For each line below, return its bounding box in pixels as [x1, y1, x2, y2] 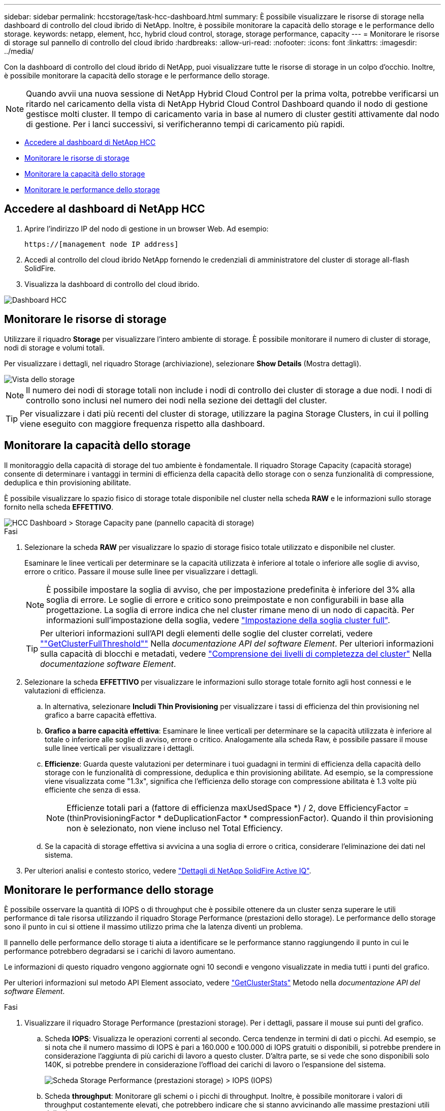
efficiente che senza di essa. [45, 785, 141, 794]
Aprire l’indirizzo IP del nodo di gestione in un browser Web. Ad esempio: [24, 224, 269, 233]
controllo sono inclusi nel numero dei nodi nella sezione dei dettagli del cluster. [26, 395, 327, 405]
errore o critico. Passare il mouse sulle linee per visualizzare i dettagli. [24, 567, 258, 576]
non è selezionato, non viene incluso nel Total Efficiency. [67, 823, 283, 833]
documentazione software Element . [40, 658, 176, 669]
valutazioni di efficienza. [24, 686, 106, 695]
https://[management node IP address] [24, 240, 179, 248]
